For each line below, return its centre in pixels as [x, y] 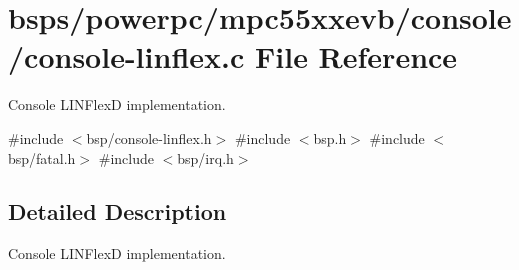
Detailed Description [117, 211]
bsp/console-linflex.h [149, 137]
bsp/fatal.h [42, 157]
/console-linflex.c [126, 56]
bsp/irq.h [205, 157]
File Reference [356, 56]
